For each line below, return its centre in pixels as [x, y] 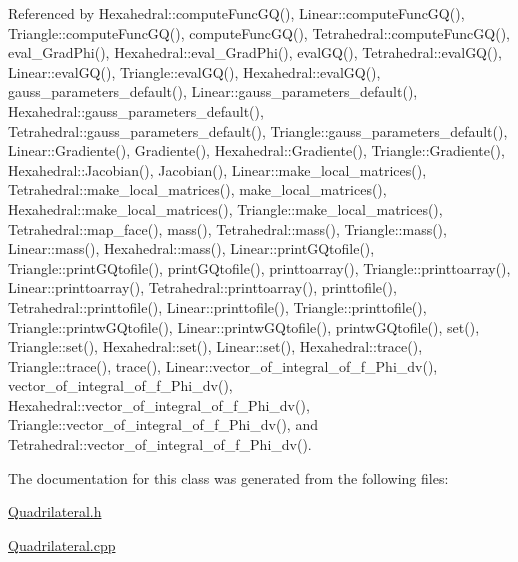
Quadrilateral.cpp [62, 544]
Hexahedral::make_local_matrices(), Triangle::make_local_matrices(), [225, 208]
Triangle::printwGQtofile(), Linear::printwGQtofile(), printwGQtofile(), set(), [244, 326]
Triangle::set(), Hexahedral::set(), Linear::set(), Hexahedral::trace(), [215, 346]
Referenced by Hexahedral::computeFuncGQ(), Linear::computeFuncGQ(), [236, 13]
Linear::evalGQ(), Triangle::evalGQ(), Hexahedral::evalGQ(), [194, 71]
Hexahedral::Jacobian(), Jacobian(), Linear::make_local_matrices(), [217, 169]
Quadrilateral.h [55, 511]
